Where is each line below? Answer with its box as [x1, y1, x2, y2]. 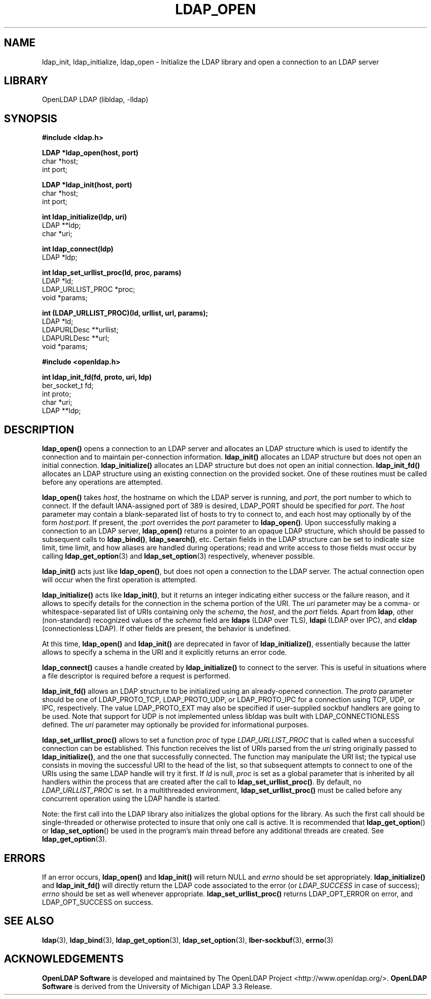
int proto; [42, 390, 71, 398]
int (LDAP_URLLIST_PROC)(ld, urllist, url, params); [42, 309, 208, 318]
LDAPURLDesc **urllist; [42, 325, 119, 334]
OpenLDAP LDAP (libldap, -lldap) [42, 95, 149, 104]
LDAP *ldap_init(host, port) [42, 180, 132, 189]
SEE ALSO [4, 915, 54, 928]
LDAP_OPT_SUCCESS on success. [42, 897, 154, 906]
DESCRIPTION [4, 423, 74, 436]
